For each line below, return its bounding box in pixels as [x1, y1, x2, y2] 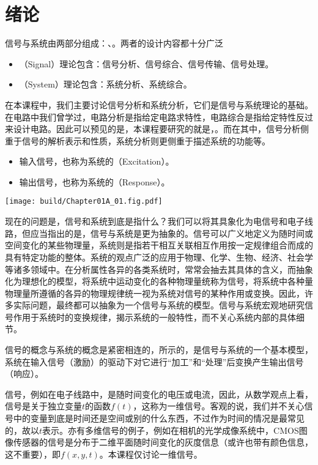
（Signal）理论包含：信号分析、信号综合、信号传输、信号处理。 [19, 57, 274, 70]
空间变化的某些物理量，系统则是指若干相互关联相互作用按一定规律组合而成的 [5, 239, 313, 251]
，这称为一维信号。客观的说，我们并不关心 [133, 400, 305, 412]
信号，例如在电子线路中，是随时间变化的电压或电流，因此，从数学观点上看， [5, 387, 313, 400]
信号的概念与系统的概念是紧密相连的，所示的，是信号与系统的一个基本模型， [5, 343, 313, 356]
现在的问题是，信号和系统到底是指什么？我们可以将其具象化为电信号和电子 [5, 215, 305, 228]
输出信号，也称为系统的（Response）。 [19, 175, 170, 188]
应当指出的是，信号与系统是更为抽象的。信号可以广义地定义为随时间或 [30, 226, 313, 239]
